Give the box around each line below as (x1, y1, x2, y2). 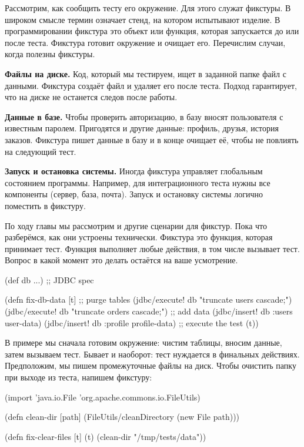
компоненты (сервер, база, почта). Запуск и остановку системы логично (5, 188, 263, 200)
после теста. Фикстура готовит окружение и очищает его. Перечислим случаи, (5, 36, 286, 48)
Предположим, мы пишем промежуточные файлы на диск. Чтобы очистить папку (5, 359, 296, 372)
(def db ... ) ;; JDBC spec (5, 273, 94, 286)
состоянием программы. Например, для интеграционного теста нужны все (5, 176, 270, 188)
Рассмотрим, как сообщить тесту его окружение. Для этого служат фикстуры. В (5, 2, 291, 14)
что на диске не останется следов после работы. (5, 91, 178, 103)
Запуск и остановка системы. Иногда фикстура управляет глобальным (5, 165, 263, 177)
